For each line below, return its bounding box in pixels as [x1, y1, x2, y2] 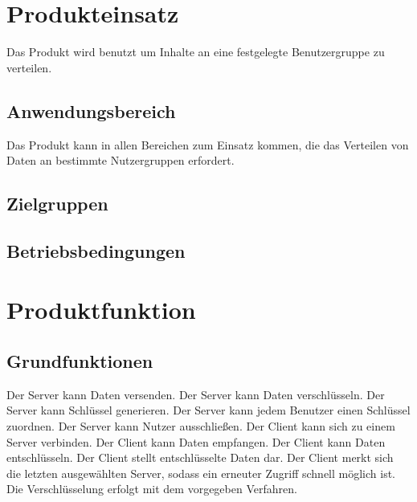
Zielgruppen [6, 191, 108, 216]
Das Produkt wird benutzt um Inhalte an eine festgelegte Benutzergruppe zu [6, 43, 385, 60]
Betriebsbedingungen [6, 238, 186, 263]
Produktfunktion [6, 293, 196, 326]
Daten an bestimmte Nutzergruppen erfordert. [6, 152, 235, 169]
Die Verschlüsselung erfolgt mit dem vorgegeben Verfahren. [6, 480, 297, 497]
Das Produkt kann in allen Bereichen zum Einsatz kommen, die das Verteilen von [6, 136, 409, 153]
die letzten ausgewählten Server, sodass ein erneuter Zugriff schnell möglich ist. [6, 464, 396, 481]
